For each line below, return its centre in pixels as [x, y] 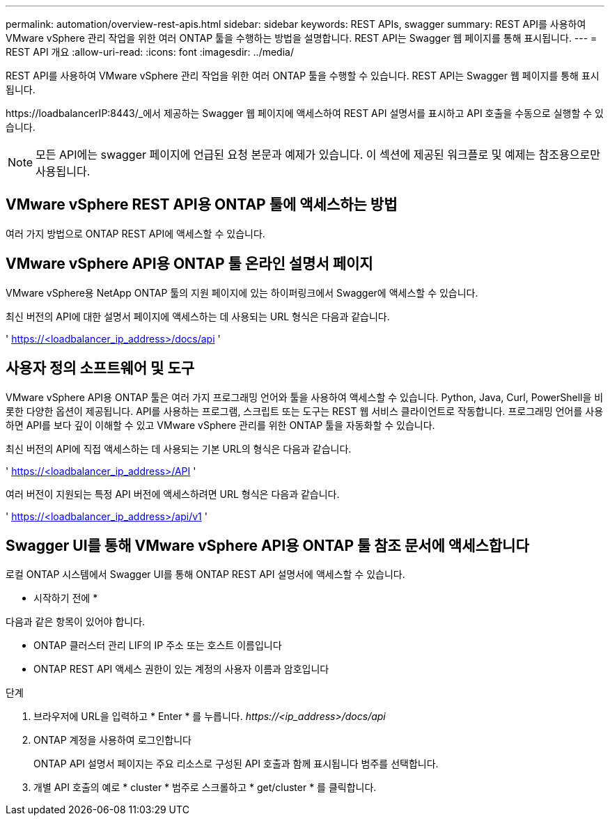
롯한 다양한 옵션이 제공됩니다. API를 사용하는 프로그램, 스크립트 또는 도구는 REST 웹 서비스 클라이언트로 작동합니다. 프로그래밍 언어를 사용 [305, 411]
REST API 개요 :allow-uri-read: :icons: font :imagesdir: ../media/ [150, 52]
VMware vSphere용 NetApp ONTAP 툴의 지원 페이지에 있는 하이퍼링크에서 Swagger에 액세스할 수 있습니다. [242, 292]
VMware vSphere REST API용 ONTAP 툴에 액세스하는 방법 [202, 205]
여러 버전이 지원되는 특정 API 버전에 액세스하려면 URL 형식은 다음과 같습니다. [173, 494]
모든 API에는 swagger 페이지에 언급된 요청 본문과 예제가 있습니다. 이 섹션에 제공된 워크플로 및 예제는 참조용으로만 [318, 155]
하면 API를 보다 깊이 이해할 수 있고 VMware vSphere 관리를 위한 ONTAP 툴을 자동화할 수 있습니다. [220, 425]
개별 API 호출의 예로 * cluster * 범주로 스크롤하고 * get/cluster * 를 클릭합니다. [205, 788]
